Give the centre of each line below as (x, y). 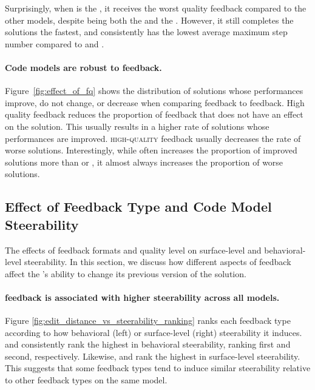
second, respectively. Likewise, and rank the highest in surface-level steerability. (153, 356)
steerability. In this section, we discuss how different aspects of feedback (157, 262)
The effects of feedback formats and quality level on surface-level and (133, 250)
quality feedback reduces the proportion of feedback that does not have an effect (154, 114)
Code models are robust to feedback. (83, 67)
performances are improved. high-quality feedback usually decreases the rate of (153, 138)
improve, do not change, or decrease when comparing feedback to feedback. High (155, 102)
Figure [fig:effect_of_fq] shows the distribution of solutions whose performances (154, 91)
